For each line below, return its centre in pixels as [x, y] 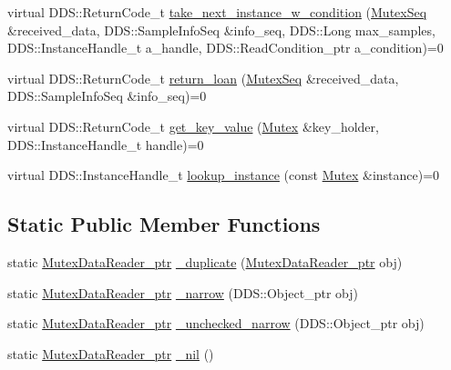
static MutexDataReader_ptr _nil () [111, 353]
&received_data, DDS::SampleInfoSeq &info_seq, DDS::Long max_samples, [221, 30]
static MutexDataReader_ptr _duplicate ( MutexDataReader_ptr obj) [205, 261]
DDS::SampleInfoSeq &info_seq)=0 [107, 96]
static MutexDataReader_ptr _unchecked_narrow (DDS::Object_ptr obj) [216, 323]
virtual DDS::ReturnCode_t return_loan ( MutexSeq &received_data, [203, 78]
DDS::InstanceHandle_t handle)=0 [106, 144]
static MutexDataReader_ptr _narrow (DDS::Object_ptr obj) [183, 292]
